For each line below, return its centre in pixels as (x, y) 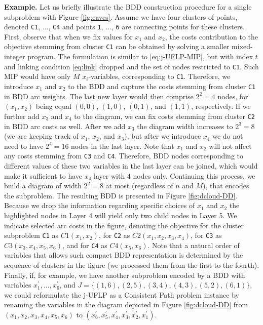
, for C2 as (114, 235)
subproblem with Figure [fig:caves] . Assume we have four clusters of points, (121, 16)
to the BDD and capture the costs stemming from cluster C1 (162, 86)
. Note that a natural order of (194, 245)
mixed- (242, 46)
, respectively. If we (221, 106)
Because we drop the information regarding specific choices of (100, 205)
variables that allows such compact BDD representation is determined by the (124, 255)
